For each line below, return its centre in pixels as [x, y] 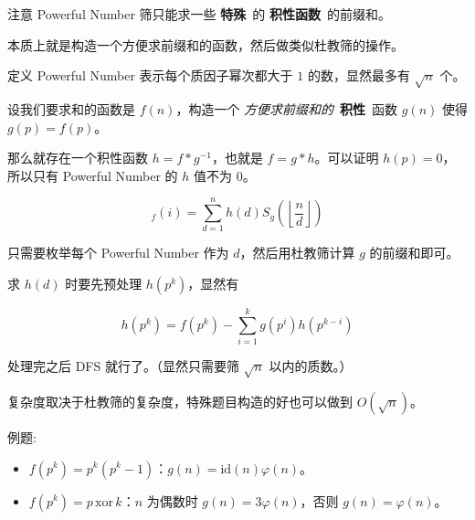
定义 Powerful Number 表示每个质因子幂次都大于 [150, 75]
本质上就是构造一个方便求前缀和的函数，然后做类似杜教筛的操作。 [206, 44]
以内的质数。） [311, 366]
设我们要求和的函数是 [71, 108]
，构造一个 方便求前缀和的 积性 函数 [287, 108]
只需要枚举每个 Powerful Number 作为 [118, 253]
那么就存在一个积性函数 [78, 158]
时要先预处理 [104, 284]
